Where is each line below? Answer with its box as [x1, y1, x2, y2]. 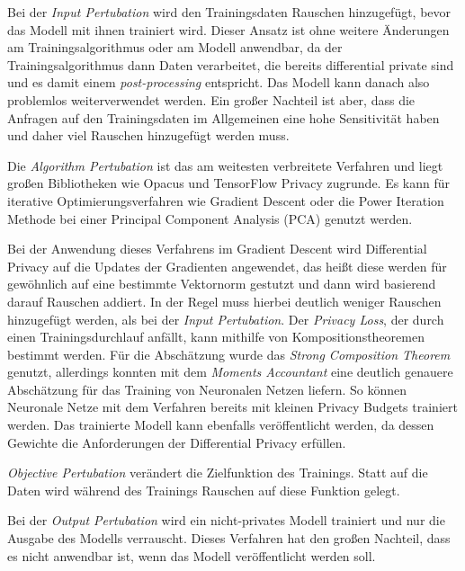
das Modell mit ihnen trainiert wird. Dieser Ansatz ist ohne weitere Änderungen [7, 20, 450, 39]
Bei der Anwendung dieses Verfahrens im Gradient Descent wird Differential [7, 239, 427, 258]
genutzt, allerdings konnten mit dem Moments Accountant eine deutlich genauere [7, 362, 453, 381]
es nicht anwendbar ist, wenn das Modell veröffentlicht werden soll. [7, 546, 376, 565]
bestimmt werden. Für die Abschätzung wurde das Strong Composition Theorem [7, 344, 451, 363]
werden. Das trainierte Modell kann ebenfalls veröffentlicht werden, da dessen [7, 415, 434, 434]
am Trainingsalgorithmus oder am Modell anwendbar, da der [7, 38, 343, 57]
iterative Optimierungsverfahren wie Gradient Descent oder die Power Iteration [7, 191, 444, 210]
